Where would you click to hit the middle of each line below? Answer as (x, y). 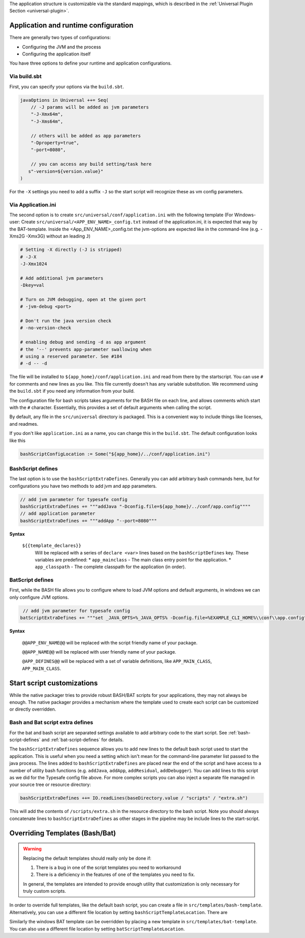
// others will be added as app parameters (86, 136)
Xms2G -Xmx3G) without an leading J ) (50, 236)
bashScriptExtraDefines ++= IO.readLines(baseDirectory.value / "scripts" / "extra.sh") (134, 798)
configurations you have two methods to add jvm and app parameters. (83, 486)
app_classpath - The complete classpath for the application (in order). (110, 567)
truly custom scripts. (44, 891)
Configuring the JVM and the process (62, 47)
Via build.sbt (25, 76)
